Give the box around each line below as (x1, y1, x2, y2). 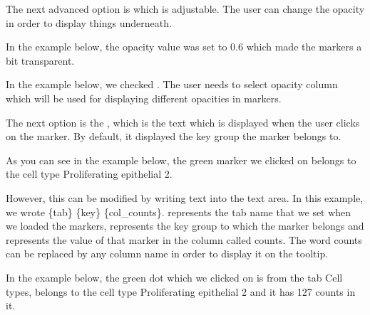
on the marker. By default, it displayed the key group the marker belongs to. (6, 129, 341, 144)
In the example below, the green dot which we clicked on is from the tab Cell (6, 269, 343, 284)
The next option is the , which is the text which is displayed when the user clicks (6, 114, 360, 129)
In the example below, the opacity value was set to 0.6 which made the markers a (6, 39, 362, 54)
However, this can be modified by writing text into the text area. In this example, (6, 190, 364, 205)
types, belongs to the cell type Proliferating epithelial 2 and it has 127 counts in (6, 284, 356, 299)
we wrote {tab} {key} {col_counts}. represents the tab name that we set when (6, 204, 351, 219)
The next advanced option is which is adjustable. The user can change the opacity (6, 1, 365, 16)
